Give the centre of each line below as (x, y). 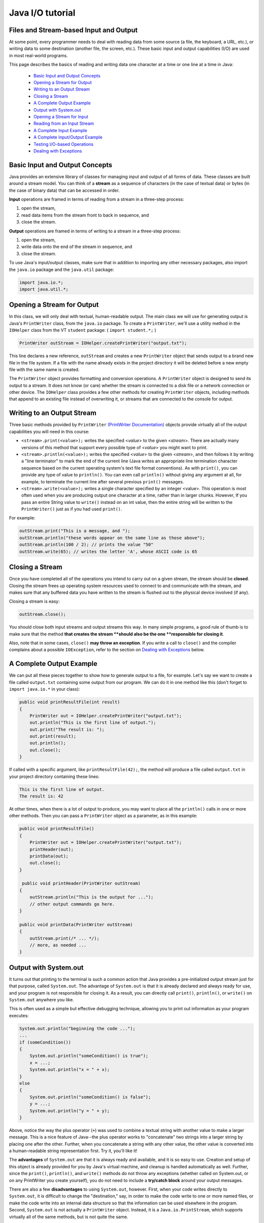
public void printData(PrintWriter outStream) (76, 924)
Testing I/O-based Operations (64, 144)
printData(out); (49, 856)
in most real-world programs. (38, 55)
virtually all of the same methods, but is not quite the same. (69, 1217)
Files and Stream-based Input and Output (73, 30)
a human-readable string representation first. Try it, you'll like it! (73, 1151)
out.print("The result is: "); (67, 729)
